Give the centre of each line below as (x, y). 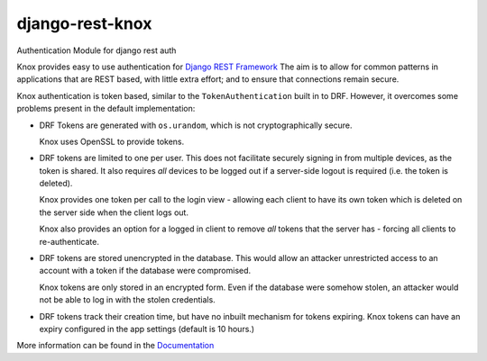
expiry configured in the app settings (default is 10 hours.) (147, 329)
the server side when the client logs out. (114, 212)
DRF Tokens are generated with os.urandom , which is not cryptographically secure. (196, 125)
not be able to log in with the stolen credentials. (127, 300)
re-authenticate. (69, 241)
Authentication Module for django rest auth (96, 50)
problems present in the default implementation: (106, 109)
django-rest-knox (84, 23)
